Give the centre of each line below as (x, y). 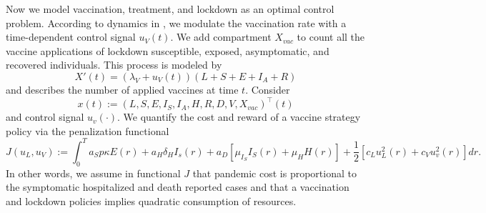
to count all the (331, 37)
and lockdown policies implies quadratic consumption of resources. (151, 200)
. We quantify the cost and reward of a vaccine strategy (239, 117)
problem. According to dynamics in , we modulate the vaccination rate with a (176, 23)
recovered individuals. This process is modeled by (114, 65)
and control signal (45, 117)
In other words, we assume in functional (93, 173)
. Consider (268, 89)
